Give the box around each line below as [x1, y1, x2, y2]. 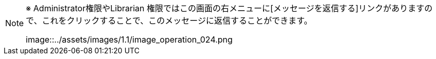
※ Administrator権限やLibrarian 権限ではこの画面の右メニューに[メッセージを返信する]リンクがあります [26, 3, 425, 13]
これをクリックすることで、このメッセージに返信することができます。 [42, 15, 312, 26]
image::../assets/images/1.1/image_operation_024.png [26, 34, 233, 45]
